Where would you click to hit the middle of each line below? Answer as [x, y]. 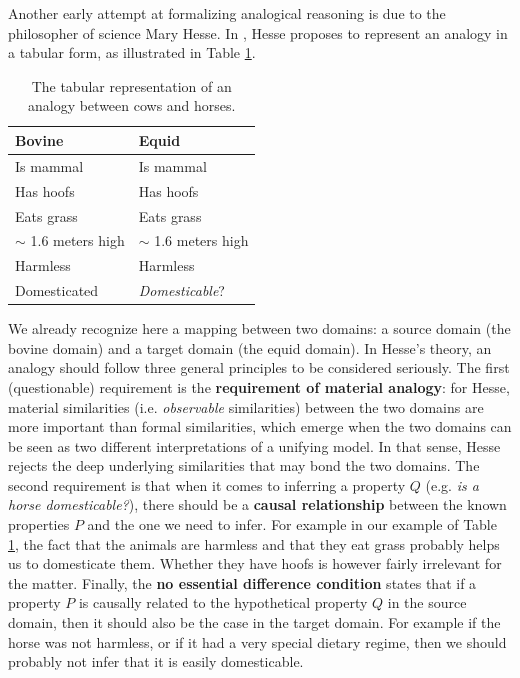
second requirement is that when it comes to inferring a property [207, 484]
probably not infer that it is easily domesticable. [156, 661]
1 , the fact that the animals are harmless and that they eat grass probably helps [254, 543]
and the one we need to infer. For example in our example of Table [292, 524]
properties [39, 524]
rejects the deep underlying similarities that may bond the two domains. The [244, 465]
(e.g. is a [452, 484]
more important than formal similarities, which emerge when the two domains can [260, 426]
